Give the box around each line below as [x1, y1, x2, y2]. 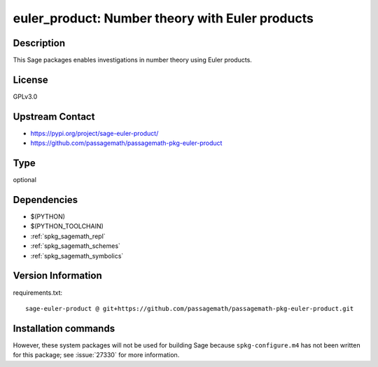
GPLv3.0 [13, 92, 38, 101]
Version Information [13, 270, 102, 282]
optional [13, 176, 36, 184]
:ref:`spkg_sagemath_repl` [30, 232, 106, 240]
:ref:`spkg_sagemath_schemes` [30, 242, 120, 250]
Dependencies [13, 193, 78, 206]
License [13, 74, 48, 85]
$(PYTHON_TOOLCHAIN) [30, 222, 104, 230]
